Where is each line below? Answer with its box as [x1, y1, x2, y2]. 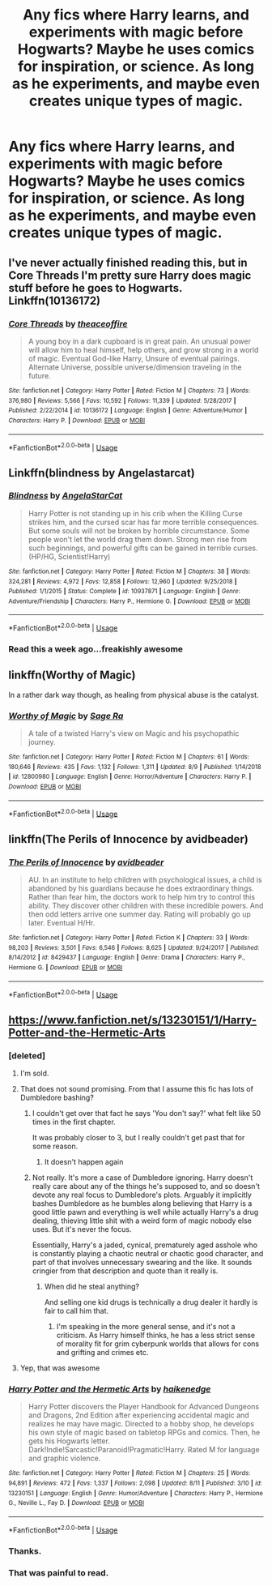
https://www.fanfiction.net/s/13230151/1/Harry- [8, 1013, 257, 1027]
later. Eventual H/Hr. [28, 918, 96, 928]
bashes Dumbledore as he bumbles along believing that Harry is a [32, 1199, 253, 1208]
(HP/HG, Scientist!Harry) [28, 551, 111, 561]
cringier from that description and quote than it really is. [32, 1266, 219, 1276]
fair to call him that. [44, 1306, 109, 1316]
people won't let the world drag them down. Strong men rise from [28, 534, 248, 544]
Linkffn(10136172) [8, 293, 101, 307]
